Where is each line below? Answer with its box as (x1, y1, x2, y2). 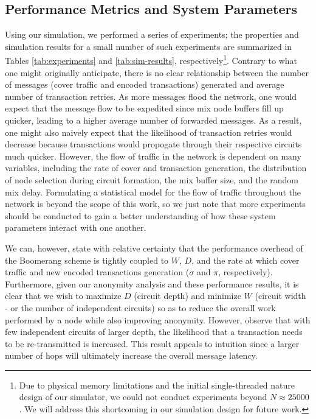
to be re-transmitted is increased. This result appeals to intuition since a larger (5, 337, 300, 350)
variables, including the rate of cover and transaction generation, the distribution (5, 161, 307, 174)
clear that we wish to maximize (5, 289, 122, 302)
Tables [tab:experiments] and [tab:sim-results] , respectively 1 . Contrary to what (5, 52, 298, 67)
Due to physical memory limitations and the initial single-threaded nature (19, 378, 295, 391)
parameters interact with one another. (5, 221, 146, 234)
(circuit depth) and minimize (134, 289, 241, 302)
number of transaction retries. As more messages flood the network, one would (5, 90, 297, 102)
